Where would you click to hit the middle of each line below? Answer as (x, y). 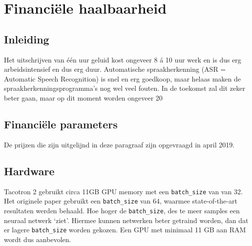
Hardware (29, 171)
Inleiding (27, 39)
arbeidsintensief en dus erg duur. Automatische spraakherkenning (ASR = (115, 69)
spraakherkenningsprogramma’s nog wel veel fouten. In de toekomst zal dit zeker (125, 88)
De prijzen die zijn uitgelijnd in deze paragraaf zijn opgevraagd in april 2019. (119, 144)
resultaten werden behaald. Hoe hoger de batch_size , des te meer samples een (122, 210)
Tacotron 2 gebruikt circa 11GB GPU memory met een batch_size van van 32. (123, 191)
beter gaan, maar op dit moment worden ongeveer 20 (83, 97)
